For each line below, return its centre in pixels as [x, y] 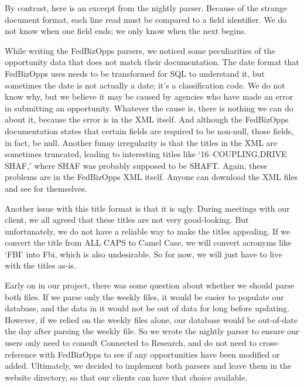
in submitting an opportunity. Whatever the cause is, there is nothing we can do [149, 108]
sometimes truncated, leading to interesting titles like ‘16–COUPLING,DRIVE [146, 154]
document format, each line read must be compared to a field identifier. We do [146, 19]
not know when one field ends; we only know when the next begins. [126, 31]
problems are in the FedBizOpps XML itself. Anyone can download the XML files [151, 177]
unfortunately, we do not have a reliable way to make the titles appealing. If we [148, 231]
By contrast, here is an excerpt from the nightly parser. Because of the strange [146, 8]
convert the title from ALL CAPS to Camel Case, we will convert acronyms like [148, 242]
